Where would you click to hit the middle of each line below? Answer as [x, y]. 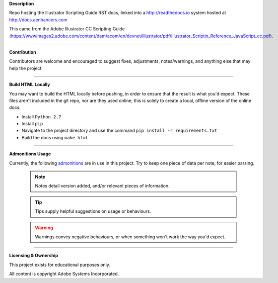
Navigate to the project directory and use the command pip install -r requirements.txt [119, 131]
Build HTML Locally [30, 85]
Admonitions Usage [30, 154]
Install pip [32, 124]
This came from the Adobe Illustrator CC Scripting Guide [67, 29]
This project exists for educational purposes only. [60, 265]
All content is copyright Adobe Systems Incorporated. [64, 274]
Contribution [23, 52]
